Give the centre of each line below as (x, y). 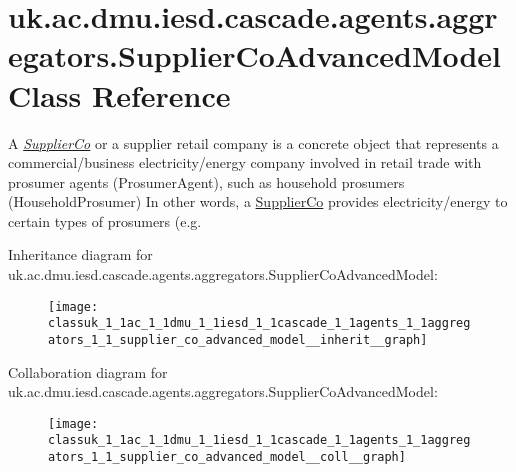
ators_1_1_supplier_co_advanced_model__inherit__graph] (238, 339)
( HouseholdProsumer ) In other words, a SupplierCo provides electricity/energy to (258, 201)
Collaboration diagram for (88, 371)
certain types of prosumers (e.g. (105, 220)
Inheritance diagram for (80, 254)
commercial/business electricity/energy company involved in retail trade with (245, 162)
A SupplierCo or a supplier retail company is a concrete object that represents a (253, 142)
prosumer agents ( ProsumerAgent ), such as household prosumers (206, 181)
